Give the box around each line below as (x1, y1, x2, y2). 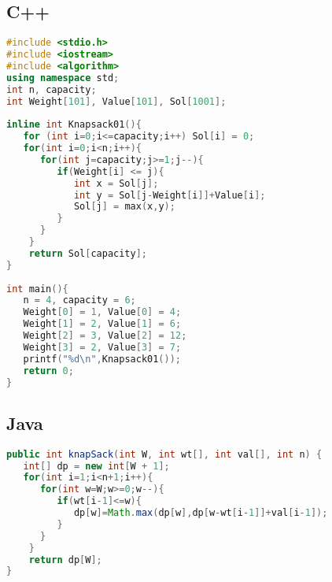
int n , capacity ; (6, 83, 97, 95)
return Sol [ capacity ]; (28, 247, 148, 259)
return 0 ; (23, 365, 74, 376)
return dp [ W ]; (28, 554, 102, 565)
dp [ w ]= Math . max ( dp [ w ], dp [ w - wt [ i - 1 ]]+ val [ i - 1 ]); (73, 507, 328, 519)
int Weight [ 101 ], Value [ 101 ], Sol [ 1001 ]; (6, 95, 227, 107)
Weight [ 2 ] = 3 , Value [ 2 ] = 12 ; (23, 330, 187, 342)
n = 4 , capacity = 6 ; (23, 295, 136, 306)
